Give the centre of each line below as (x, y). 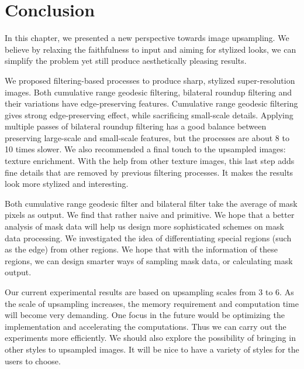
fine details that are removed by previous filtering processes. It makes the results (149, 172)
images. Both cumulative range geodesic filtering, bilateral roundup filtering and (148, 92)
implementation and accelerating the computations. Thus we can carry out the (146, 326)
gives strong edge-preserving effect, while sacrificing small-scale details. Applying (149, 115)
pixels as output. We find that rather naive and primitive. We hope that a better (150, 215)
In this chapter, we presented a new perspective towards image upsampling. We (147, 38)
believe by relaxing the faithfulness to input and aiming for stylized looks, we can (151, 49)
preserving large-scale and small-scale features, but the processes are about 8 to (147, 137)
